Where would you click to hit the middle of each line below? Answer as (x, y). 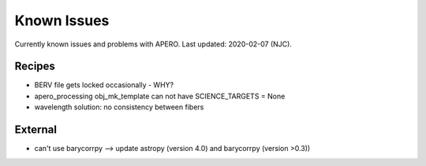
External (35, 130)
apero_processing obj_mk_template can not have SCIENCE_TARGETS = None (160, 96)
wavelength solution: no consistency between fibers (119, 107)
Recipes (35, 66)
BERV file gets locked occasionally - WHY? (104, 85)
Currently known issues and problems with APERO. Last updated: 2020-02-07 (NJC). (153, 44)
